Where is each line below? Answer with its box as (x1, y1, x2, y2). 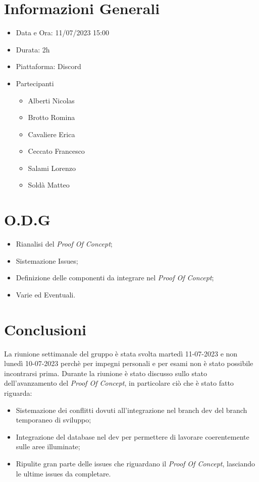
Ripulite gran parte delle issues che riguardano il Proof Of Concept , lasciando (16, 458, 255, 469)
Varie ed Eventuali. (16, 289, 76, 299)
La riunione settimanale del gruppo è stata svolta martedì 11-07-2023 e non (4, 348, 238, 358)
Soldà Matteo (28, 179, 70, 190)
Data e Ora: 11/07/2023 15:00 (16, 27, 109, 38)
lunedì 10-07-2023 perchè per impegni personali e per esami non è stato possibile (4, 358, 253, 369)
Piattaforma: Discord (16, 61, 81, 72)
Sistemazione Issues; (16, 255, 78, 266)
